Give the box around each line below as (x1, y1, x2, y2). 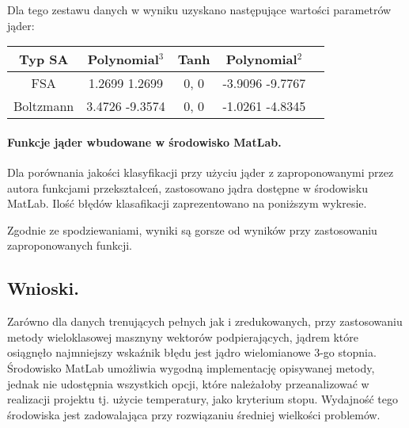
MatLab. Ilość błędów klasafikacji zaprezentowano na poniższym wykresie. (7, 195, 367, 212)
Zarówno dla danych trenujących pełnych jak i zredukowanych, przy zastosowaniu (7, 313, 403, 330)
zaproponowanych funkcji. (7, 237, 132, 254)
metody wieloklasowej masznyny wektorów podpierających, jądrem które (7, 328, 359, 345)
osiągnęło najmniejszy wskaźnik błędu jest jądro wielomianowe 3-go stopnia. (7, 344, 377, 361)
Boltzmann (13, 97, 74, 116)
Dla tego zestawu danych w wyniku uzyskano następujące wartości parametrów (7, 2, 392, 17)
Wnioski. (7, 276, 79, 300)
